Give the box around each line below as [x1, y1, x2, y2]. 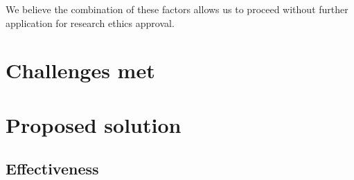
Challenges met [6, 56, 155, 84]
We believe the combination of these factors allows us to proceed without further [6, 2, 348, 16]
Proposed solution [6, 110, 182, 138]
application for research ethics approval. [6, 15, 175, 30]
